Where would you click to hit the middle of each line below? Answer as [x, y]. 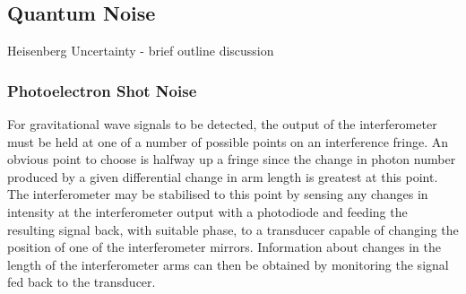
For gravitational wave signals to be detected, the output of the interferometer [222, 124]
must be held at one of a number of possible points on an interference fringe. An [228, 141]
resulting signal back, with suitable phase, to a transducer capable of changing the [233, 229]
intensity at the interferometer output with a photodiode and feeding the [207, 211]
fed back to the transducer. [82, 282]
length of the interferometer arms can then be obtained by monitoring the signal [228, 264]
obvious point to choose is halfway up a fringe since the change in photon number [232, 159]
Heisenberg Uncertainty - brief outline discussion [141, 51]
